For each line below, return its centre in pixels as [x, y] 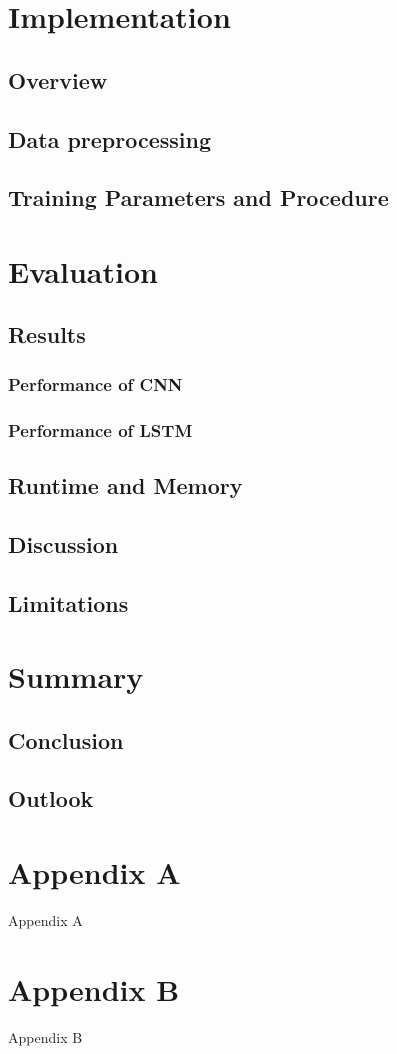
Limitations [68, 602]
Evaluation [83, 270]
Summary [76, 676]
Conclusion [66, 739]
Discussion [63, 543]
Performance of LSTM [100, 429]
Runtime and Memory [125, 484]
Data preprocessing [110, 138]
